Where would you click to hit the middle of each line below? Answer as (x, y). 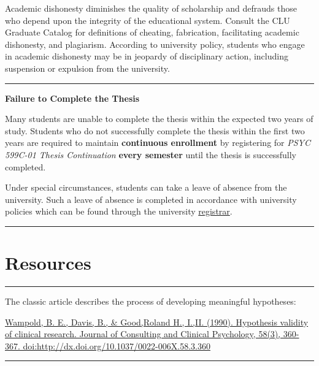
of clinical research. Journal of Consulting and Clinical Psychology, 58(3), (143, 334)
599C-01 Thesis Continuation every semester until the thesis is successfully (151, 154)
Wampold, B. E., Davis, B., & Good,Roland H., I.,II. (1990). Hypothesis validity (157, 322)
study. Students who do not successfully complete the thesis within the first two (155, 130)
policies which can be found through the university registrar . (119, 211)
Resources (48, 263)
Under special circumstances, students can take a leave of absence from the (146, 187)
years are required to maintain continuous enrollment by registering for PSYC (158, 143)
